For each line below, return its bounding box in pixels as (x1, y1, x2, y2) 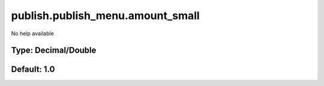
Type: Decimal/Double (11, 45, 97, 56)
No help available (11, 30, 54, 37)
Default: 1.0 (11, 64, 55, 75)
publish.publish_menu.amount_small (11, 9, 200, 22)
